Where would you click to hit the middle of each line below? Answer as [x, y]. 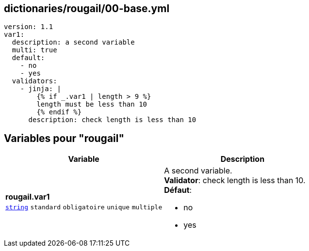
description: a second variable [73, 42]
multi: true [34, 50]
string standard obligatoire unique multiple [84, 207]
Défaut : [178, 190]
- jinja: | [41, 89]
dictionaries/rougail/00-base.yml [87, 8]
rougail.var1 [28, 197]
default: [28, 58]
